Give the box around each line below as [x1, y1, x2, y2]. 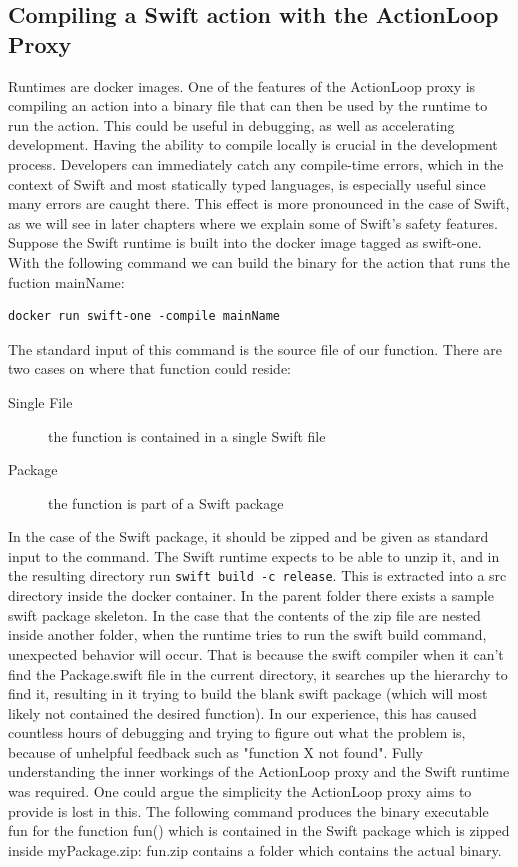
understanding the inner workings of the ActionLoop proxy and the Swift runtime [8, 761, 510, 782]
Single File [8, 391, 73, 412]
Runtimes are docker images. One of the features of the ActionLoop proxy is [8, 75, 476, 96]
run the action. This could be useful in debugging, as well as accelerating [8, 114, 455, 135]
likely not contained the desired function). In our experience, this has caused [8, 702, 477, 723]
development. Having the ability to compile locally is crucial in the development [8, 134, 498, 155]
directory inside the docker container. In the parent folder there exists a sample [8, 585, 494, 606]
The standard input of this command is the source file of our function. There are [8, 338, 503, 359]
